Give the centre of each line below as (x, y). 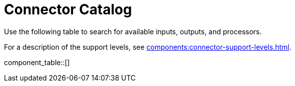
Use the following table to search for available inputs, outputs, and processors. (133, 31)
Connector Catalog (68, 9)
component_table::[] (37, 62)
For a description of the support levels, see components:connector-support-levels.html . (148, 47)
